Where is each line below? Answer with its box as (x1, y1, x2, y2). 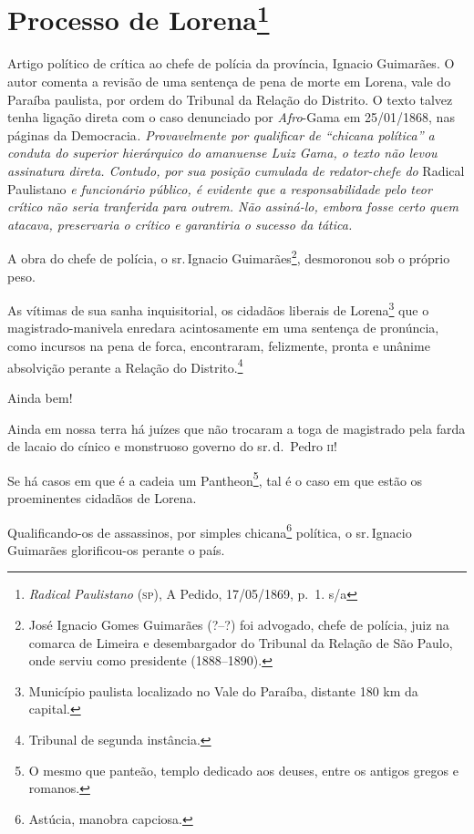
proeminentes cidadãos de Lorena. (7, 488, 197, 507)
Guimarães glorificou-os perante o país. (7, 540, 225, 559)
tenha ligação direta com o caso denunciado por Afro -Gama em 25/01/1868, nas (7, 108, 455, 127)
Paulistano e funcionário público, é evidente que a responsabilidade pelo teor (7, 179, 432, 198)
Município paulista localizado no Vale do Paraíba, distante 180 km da (28, 681, 418, 700)
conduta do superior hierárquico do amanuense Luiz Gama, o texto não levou (7, 143, 438, 162)
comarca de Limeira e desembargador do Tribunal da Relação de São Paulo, (28, 633, 453, 652)
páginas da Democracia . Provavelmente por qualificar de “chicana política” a (7, 125, 435, 144)
